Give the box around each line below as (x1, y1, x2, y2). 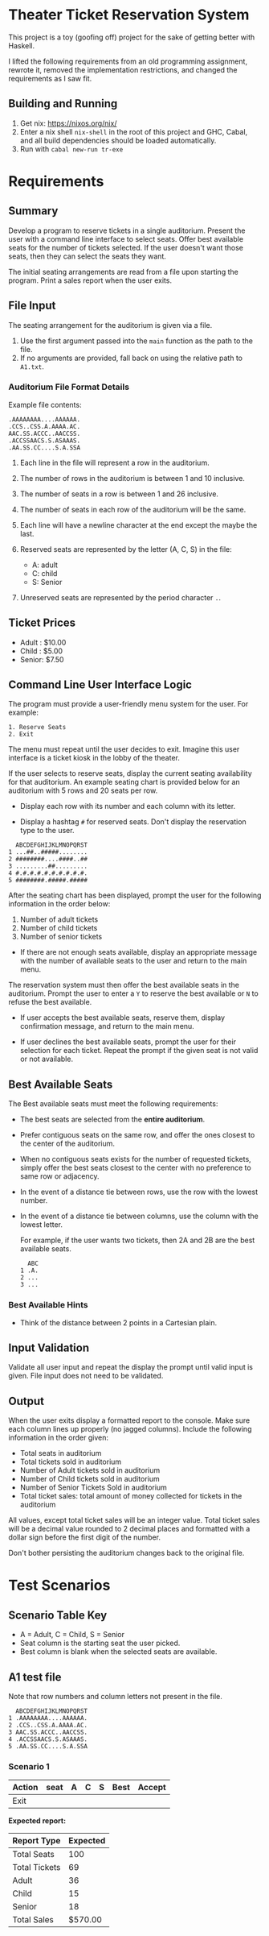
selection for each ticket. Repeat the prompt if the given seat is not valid (19, 1046, 259, 1055)
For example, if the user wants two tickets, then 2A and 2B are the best (19, 1235, 255, 1246)
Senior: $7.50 (19, 654, 64, 664)
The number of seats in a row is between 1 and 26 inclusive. (19, 489, 219, 499)
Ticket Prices (8, 616, 76, 630)
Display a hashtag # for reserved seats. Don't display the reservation (19, 817, 247, 827)
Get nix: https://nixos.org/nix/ (19, 118, 117, 128)
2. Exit (8, 731, 35, 739)
